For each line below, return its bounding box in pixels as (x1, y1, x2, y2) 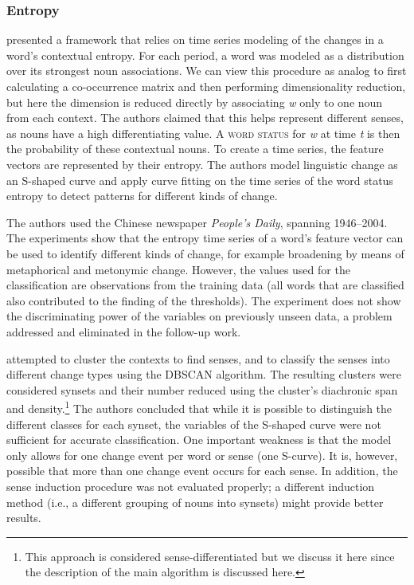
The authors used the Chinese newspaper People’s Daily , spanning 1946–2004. (6, 214, 388, 230)
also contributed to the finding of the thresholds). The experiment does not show (6, 292, 401, 308)
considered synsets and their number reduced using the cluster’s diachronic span (6, 381, 398, 398)
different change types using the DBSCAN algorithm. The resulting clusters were (6, 366, 401, 383)
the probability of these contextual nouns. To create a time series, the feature (6, 140, 384, 157)
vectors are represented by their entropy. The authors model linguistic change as (6, 155, 398, 172)
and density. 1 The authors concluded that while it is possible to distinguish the (6, 398, 393, 416)
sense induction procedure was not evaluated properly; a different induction (6, 477, 375, 494)
